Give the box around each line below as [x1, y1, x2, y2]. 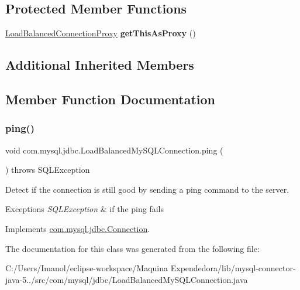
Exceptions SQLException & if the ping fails [5, 203, 164, 215]
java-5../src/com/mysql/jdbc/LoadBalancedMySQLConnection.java [5, 273, 248, 285]
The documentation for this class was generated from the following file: [5, 242, 260, 254]
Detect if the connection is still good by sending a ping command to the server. [5, 183, 289, 195]
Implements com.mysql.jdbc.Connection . [5, 222, 150, 234]
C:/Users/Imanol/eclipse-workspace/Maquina [5, 262, 168, 274]
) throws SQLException [5, 163, 90, 176]
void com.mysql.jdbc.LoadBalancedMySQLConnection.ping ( [5, 144, 223, 156]
